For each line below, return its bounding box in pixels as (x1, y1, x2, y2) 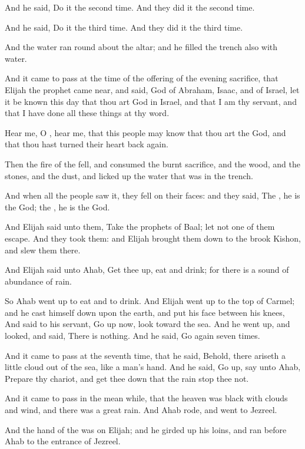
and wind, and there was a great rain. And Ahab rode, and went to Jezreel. (5, 404, 277, 416)
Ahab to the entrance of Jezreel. (5, 435, 121, 447)
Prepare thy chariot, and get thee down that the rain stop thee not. (5, 372, 249, 384)
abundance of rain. (5, 275, 72, 287)
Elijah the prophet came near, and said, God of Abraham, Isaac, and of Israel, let (5, 83, 300, 95)
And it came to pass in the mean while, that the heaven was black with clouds (5, 392, 288, 404)
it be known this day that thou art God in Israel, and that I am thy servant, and (5, 95, 297, 107)
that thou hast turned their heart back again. (5, 138, 168, 150)
